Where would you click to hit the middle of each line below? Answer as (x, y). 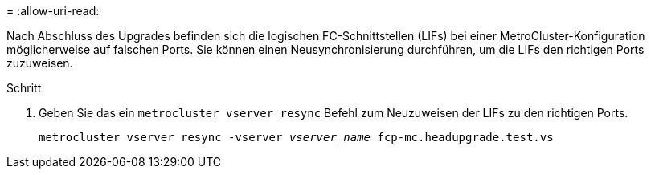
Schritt (24, 88)
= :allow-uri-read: (53, 11)
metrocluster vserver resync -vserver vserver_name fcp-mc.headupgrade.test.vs (296, 137)
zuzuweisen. (40, 63)
